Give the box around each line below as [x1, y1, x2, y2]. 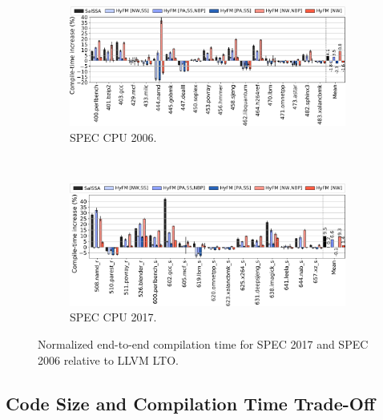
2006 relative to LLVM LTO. [38, 351, 179, 368]
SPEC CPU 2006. [70, 129, 157, 146]
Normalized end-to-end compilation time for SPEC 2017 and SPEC [38, 335, 369, 352]
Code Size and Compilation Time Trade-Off [6, 390, 376, 415]
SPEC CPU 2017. [70, 309, 157, 325]
